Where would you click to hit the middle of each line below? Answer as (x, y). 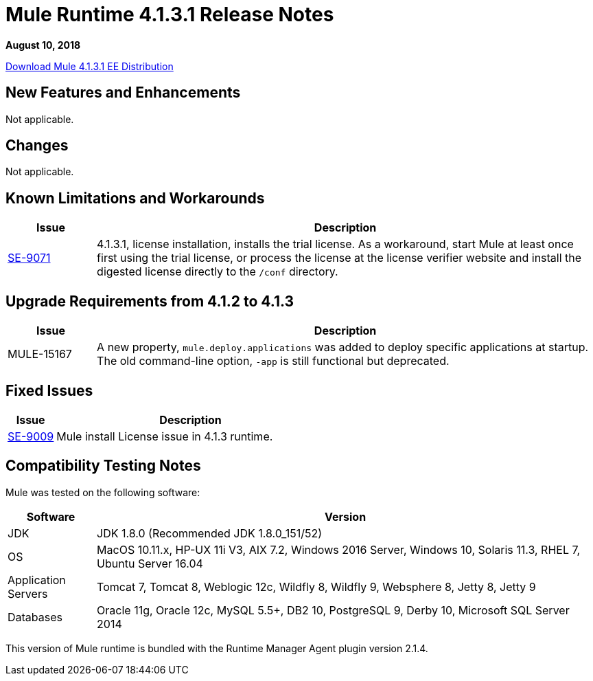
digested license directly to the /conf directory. (218, 272)
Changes (37, 146)
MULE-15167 (40, 354)
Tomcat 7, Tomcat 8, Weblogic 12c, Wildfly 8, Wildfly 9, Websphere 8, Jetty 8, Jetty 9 (316, 587)
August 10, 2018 (43, 45)
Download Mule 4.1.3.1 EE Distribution (90, 66)
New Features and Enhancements (123, 93)
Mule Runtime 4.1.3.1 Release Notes (170, 14)
